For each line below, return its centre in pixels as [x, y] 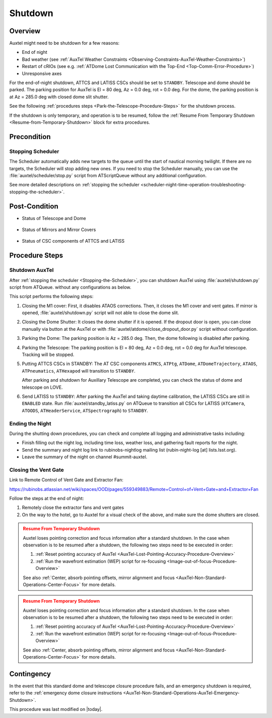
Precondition [30, 137]
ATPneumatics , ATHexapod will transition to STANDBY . [79, 371]
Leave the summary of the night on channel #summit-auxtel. [85, 457]
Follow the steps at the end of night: [47, 498]
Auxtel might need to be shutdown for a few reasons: [64, 43]
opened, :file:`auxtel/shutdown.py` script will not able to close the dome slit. [100, 313]
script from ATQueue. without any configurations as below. [70, 287]
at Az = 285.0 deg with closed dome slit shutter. [59, 97]
